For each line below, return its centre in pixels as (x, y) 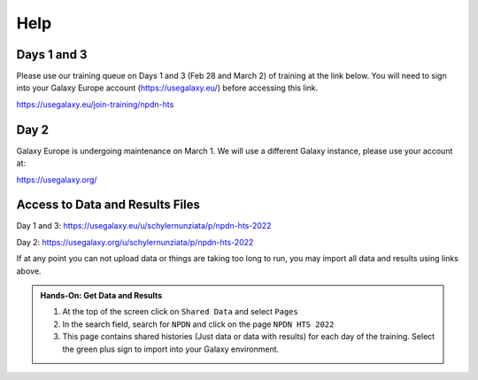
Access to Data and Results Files (108, 205)
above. (29, 271)
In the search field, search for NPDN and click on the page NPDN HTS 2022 (198, 324)
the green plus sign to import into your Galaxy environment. (171, 349)
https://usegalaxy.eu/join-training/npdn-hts (95, 104)
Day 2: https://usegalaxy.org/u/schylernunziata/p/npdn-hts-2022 (135, 242)
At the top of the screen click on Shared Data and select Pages (180, 312)
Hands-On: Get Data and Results (101, 295)
